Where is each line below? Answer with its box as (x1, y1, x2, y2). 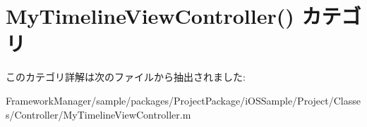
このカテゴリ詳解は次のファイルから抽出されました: (6, 69, 246, 84)
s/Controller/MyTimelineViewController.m (6, 107, 191, 121)
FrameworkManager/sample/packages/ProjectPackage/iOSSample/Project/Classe (6, 93, 361, 107)
